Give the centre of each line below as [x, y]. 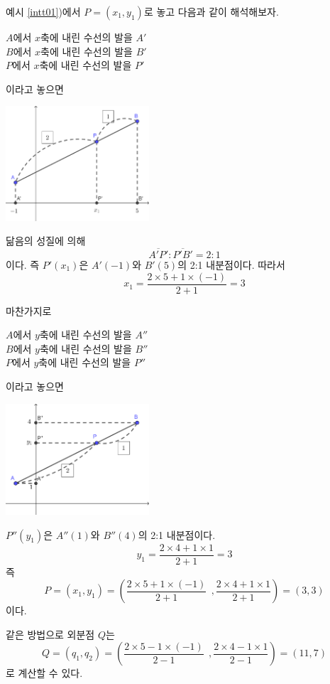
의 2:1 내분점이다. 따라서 [231, 264]
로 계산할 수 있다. [44, 673]
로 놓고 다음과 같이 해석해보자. [211, 11]
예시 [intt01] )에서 [43, 11]
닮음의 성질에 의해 [46, 241]
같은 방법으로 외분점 [50, 634]
